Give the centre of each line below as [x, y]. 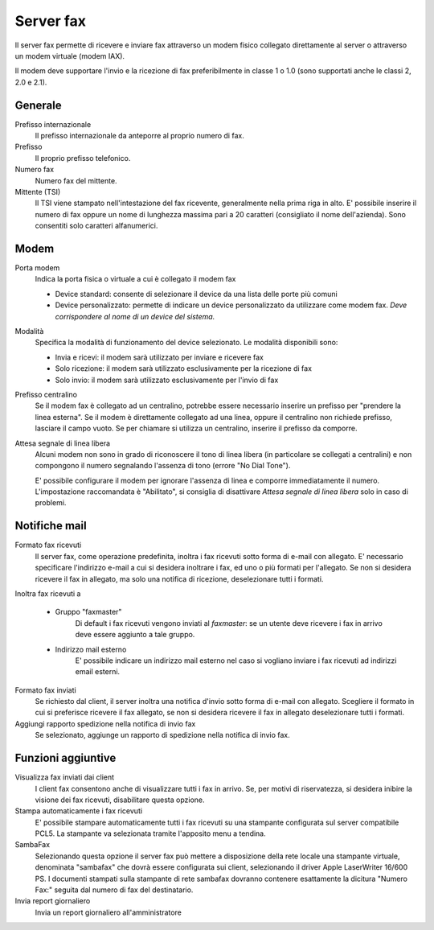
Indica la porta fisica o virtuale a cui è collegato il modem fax [135, 279]
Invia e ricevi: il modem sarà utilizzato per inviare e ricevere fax [160, 357]
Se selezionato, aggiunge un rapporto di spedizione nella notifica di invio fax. [163, 735]
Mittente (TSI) [38, 191]
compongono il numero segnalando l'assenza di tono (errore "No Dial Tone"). [163, 466]
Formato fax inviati [45, 690]
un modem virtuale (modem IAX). [70, 56]
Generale [38, 105]
